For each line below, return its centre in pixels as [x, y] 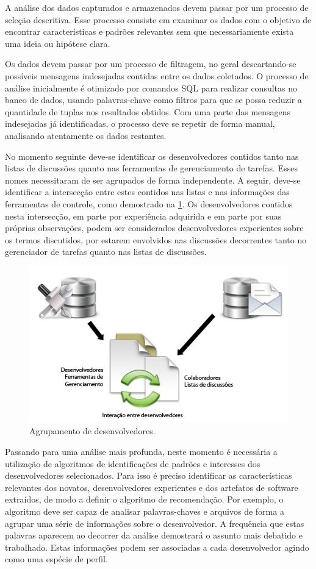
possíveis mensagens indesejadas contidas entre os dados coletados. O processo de [157, 75]
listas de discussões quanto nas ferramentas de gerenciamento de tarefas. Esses [151, 168]
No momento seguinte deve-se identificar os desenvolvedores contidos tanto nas [152, 156]
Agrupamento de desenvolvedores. [92, 431]
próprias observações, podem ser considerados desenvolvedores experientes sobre [154, 228]
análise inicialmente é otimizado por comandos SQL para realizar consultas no [151, 88]
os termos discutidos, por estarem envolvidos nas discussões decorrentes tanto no [156, 239]
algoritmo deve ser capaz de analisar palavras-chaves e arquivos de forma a [145, 511]
